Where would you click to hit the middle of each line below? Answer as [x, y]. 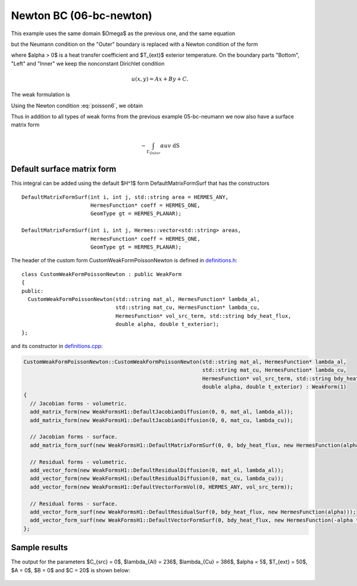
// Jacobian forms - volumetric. [79, 403]
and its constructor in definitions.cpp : [57, 346]
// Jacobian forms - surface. [74, 437]
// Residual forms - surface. [74, 503]
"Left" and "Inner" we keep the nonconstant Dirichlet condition [88, 63]
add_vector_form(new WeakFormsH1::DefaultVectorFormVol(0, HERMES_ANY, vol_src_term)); [162, 487]
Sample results [40, 548]
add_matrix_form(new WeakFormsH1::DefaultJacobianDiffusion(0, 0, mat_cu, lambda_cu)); [162, 420]
